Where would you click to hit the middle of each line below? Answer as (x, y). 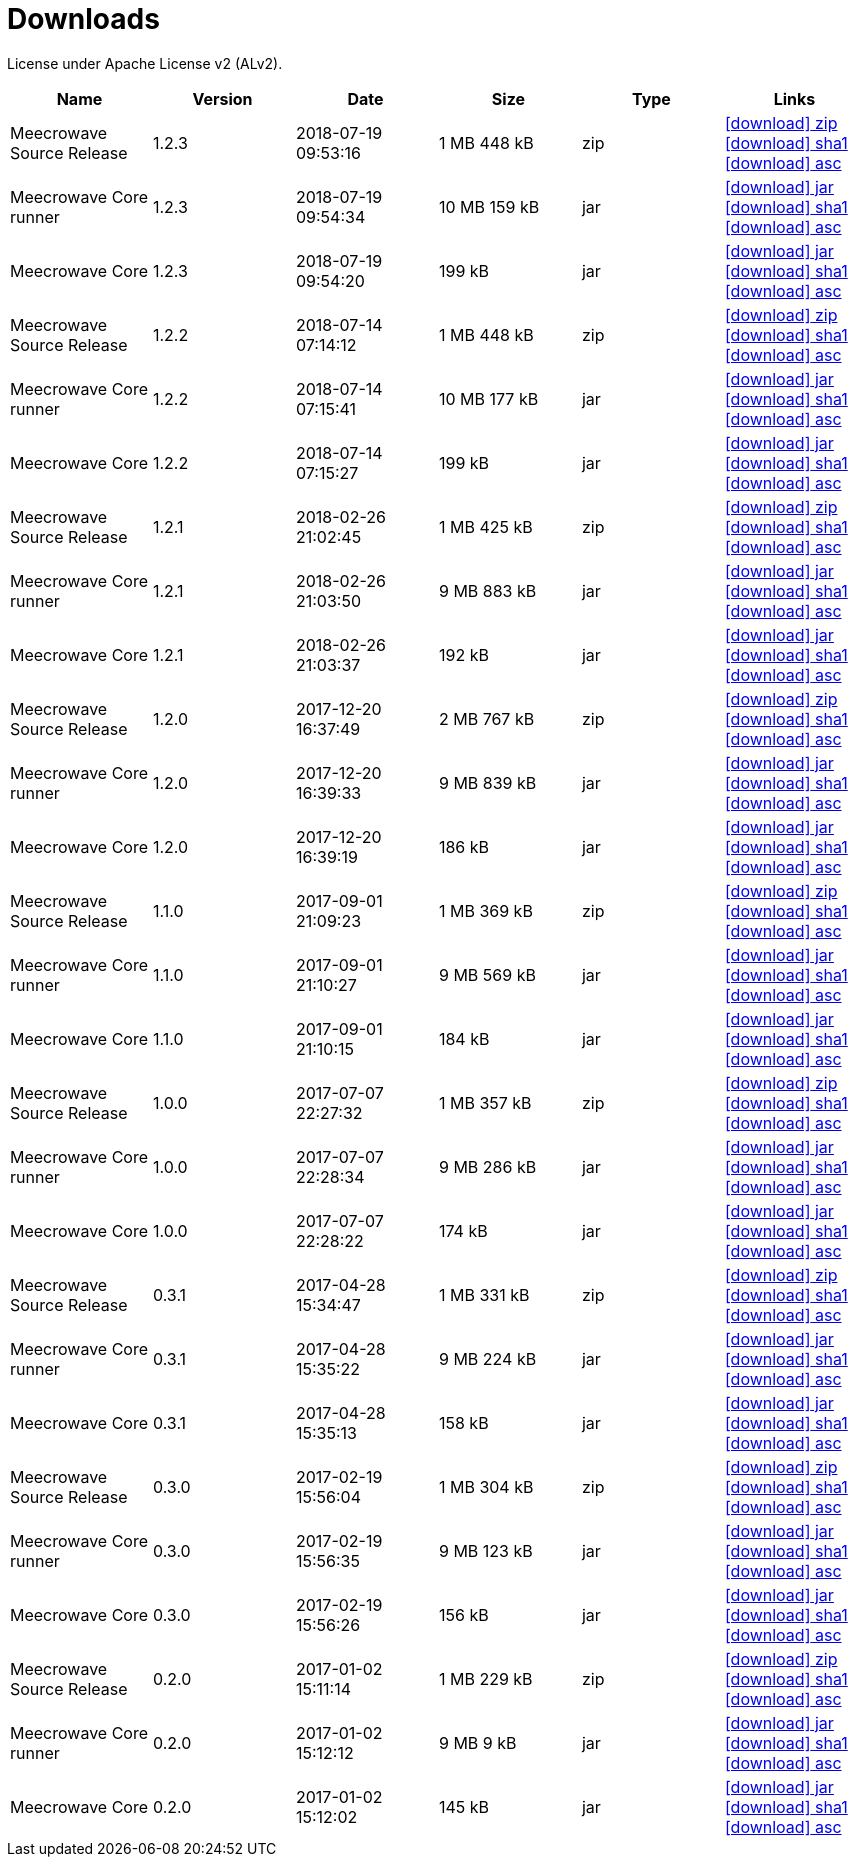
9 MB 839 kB (487, 782)
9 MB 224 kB (487, 1358)
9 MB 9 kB (477, 1742)
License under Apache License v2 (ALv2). (145, 63)
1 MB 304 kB (486, 1486)
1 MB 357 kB (485, 1102)
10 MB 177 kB (488, 398)
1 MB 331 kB (484, 1294)
